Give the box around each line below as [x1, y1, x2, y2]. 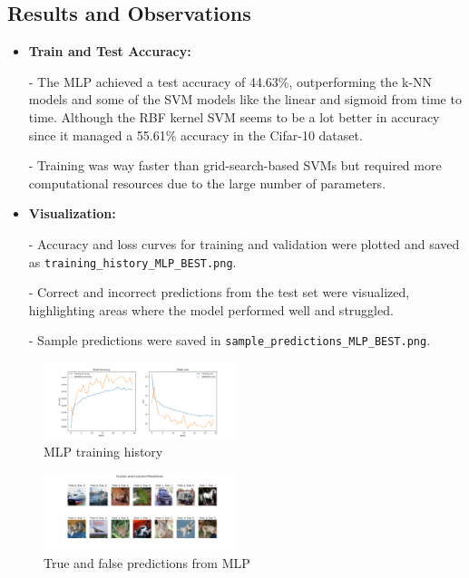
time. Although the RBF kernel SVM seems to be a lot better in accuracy [28, 107, 440, 126]
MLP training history [44, 442, 163, 461]
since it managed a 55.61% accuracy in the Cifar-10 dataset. [28, 125, 363, 144]
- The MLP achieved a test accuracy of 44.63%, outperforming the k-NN [28, 72, 433, 91]
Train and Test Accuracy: [28, 42, 191, 61]
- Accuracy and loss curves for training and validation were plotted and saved [28, 234, 460, 253]
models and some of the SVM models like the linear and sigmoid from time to [28, 90, 462, 109]
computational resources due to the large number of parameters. [28, 173, 386, 192]
